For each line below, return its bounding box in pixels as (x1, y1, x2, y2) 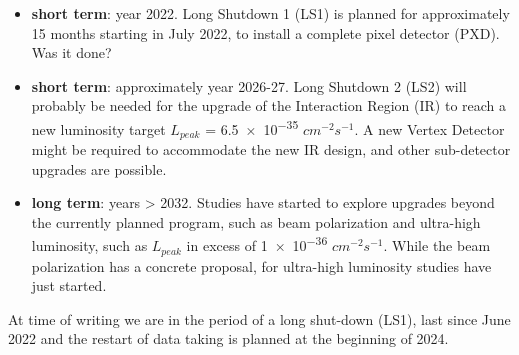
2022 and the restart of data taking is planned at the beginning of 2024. (8, 328, 449, 349)
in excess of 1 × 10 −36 (186, 232, 328, 256)
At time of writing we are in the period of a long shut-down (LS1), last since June (8, 308, 511, 329)
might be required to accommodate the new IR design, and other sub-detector (31, 139, 511, 160)
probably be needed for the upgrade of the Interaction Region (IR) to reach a (31, 95, 507, 116)
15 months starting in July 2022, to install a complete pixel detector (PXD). (31, 22, 500, 43)
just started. (31, 275, 107, 296)
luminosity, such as (31, 235, 148, 256)
